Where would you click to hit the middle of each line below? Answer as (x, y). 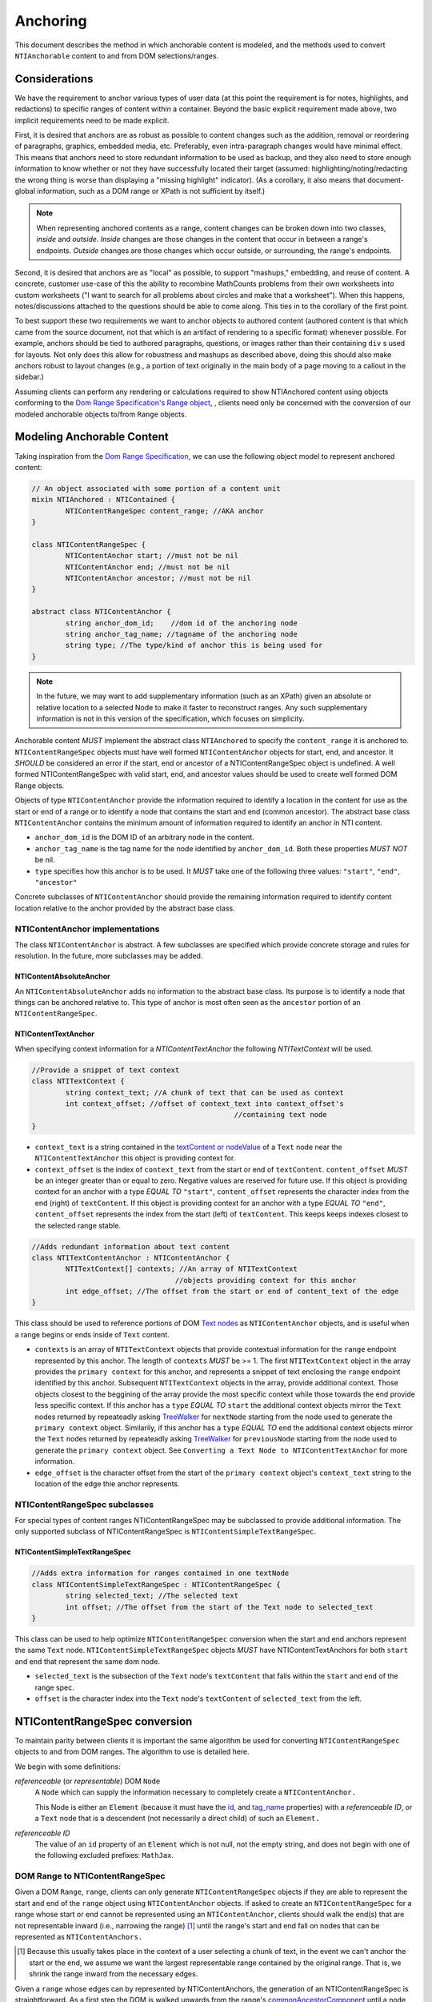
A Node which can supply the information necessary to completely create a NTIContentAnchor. (195, 1792)
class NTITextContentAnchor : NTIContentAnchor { (131, 1258)
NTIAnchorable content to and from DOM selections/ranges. (117, 55)
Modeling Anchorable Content (92, 437)
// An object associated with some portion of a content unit (156, 488)
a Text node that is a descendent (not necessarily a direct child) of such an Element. (177, 1819)
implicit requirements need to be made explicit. (92, 120)
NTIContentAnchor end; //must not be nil (148, 567)
